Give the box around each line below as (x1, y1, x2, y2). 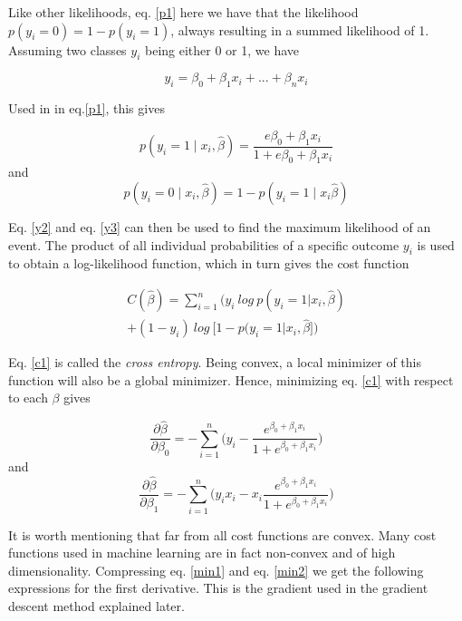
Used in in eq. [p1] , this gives (8, 99, 165, 118)
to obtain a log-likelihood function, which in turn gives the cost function (8, 254, 409, 273)
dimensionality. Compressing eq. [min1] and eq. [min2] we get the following (8, 560, 424, 579)
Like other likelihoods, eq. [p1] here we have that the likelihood (8, 3, 359, 21)
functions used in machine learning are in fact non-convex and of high (8, 543, 396, 562)
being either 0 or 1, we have (145, 40, 300, 59)
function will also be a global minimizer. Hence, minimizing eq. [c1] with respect (8, 370, 454, 389)
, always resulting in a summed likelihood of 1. (170, 20, 429, 39)
